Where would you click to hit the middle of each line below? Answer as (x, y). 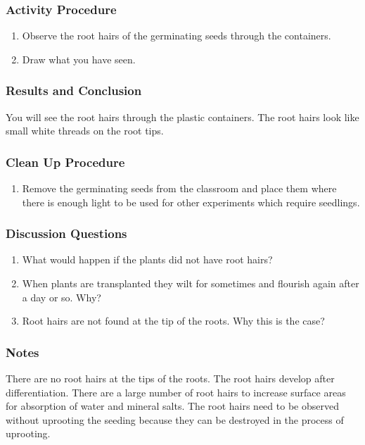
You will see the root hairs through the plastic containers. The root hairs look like (182, 117)
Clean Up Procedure (65, 162)
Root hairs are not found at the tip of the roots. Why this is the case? (173, 321)
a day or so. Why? (62, 297)
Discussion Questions (66, 233)
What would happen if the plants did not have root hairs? (147, 259)
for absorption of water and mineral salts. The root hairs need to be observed (172, 406)
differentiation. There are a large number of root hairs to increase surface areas (176, 392)
